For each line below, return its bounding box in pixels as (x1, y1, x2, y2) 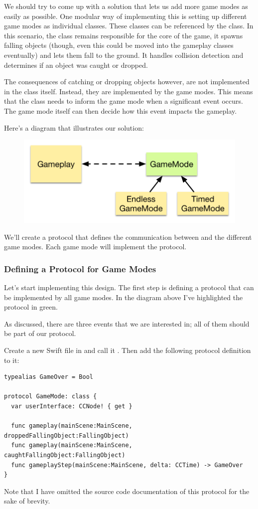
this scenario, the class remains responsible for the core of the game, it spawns (4, 30, 243, 40)
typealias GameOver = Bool (4, 373, 93, 381)
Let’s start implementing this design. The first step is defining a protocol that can (4, 282, 254, 293)
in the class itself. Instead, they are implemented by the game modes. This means (4, 86, 253, 96)
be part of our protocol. (4, 328, 76, 339)
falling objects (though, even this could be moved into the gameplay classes (4, 40, 234, 50)
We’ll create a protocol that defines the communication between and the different (4, 231, 252, 242)
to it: (4, 354, 19, 365)
